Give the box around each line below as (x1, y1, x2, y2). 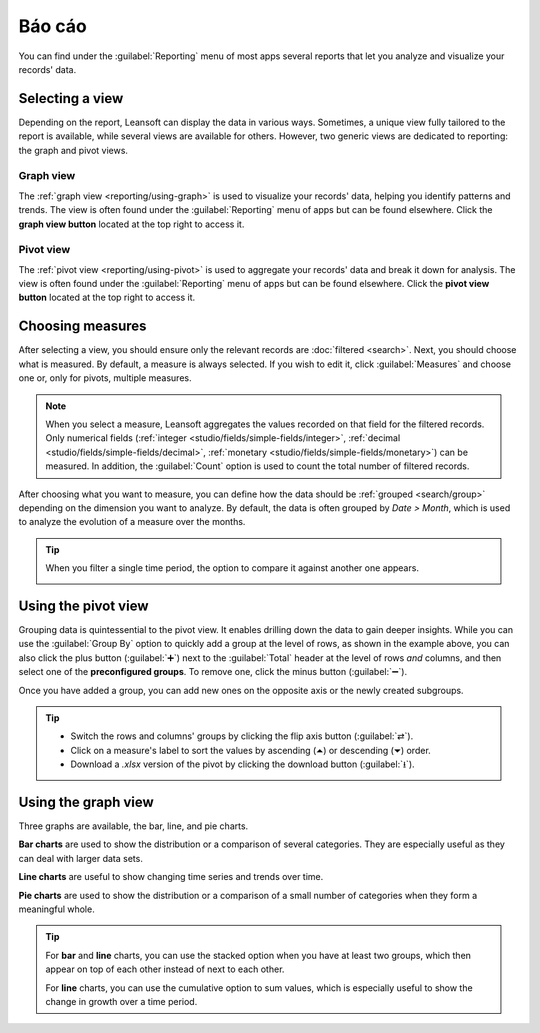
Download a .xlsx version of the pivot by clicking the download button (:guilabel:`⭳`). (70, 758, 415, 770)
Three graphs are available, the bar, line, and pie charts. (18, 820, 249, 832)
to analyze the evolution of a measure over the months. (18, 516, 246, 528)
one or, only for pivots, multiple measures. (18, 372, 192, 384)
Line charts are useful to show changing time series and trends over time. (18, 871, 324, 883)
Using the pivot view (18, 597, 149, 614)
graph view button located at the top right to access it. (18, 218, 245, 230)
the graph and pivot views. (18, 144, 129, 156)
